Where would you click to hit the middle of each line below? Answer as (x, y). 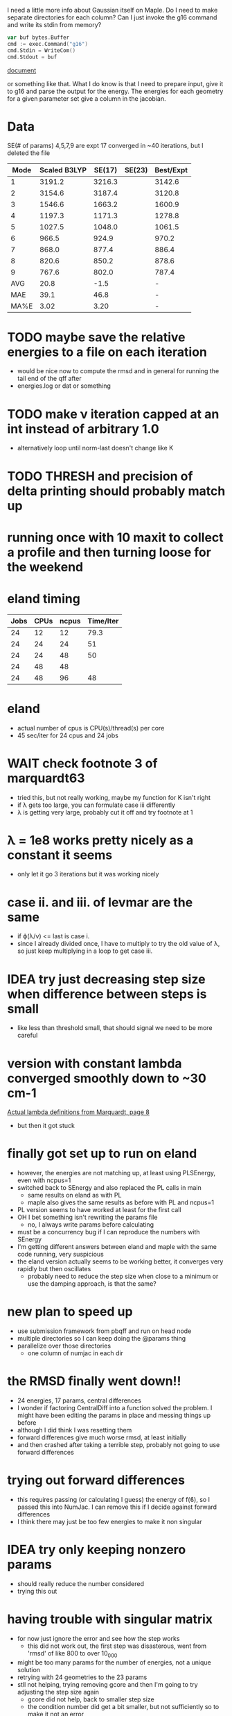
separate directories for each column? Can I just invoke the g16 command (112, 17)
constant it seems (60, 855)
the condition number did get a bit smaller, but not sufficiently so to (123, 1706)
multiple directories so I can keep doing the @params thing (101, 1339)
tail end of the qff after (49, 379)
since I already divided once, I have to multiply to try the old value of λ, (118, 944)
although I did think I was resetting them (74, 1430)
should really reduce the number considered (80, 1583)
